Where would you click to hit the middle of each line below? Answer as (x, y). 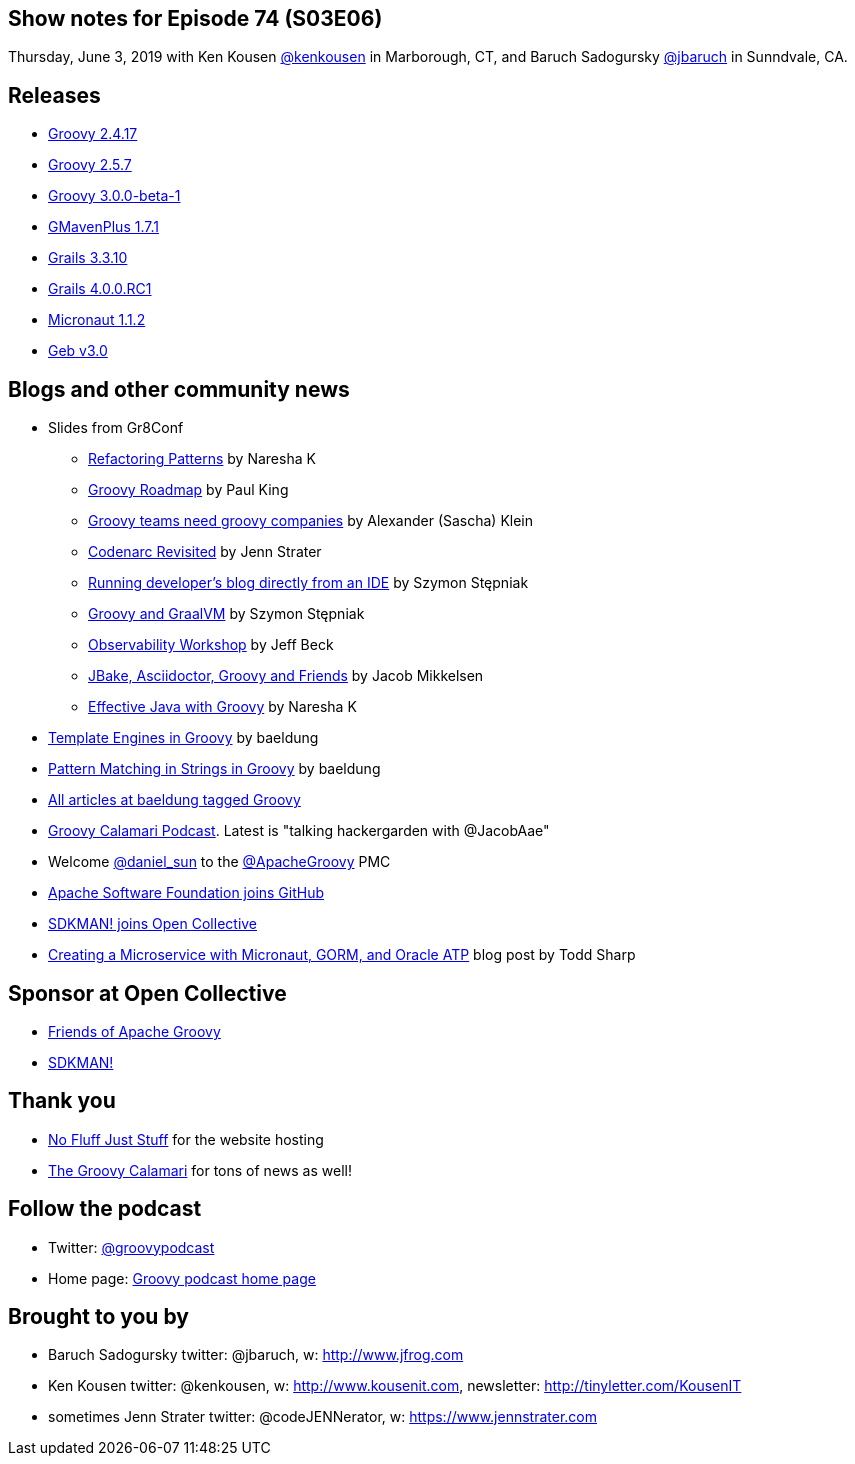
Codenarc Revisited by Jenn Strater (205, 552)
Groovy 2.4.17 (93, 134)
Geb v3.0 (78, 351)
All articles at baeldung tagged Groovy (174, 800)
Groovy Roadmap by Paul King (188, 490)
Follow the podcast (105, 1209)
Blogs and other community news (179, 389)
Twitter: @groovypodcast (131, 1247)
